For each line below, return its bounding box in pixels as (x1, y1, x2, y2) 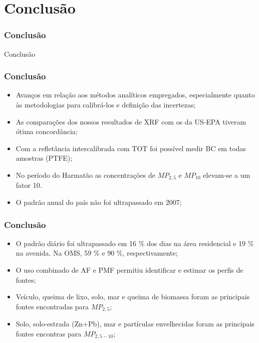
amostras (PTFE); (16, 153, 73, 163)
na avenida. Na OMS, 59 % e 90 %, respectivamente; (16, 248, 178, 258)
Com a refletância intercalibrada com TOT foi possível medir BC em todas (16, 143, 246, 153)
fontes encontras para (16, 328, 82, 338)
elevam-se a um (203, 169, 250, 180)
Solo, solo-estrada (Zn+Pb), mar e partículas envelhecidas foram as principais (16, 318, 254, 329)
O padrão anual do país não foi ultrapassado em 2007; (16, 197, 182, 207)
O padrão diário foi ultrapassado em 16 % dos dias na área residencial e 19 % (16, 238, 254, 248)
